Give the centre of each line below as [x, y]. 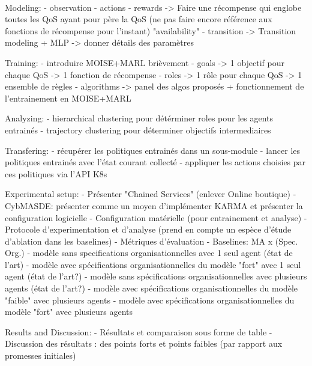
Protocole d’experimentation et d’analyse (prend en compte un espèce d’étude [148, 229]
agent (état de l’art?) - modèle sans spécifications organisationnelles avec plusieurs [156, 276]
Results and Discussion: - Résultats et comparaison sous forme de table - [139, 331]
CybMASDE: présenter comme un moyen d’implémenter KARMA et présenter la [154, 205]
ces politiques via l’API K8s [56, 173]
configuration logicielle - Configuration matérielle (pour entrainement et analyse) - [156, 217]
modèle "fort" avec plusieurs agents [69, 312]
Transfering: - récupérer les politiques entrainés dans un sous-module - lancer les [153, 150]
